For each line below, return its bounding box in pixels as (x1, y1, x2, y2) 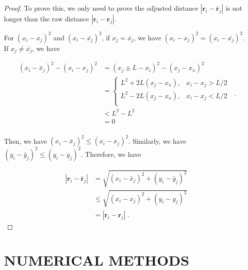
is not (225, 3, 243, 13)
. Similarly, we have (128, 135, 186, 146)
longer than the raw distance (4, 14, 89, 23)
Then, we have (4, 135, 47, 146)
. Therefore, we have (81, 149, 141, 159)
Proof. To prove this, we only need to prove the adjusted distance (4, 3, 198, 13)
